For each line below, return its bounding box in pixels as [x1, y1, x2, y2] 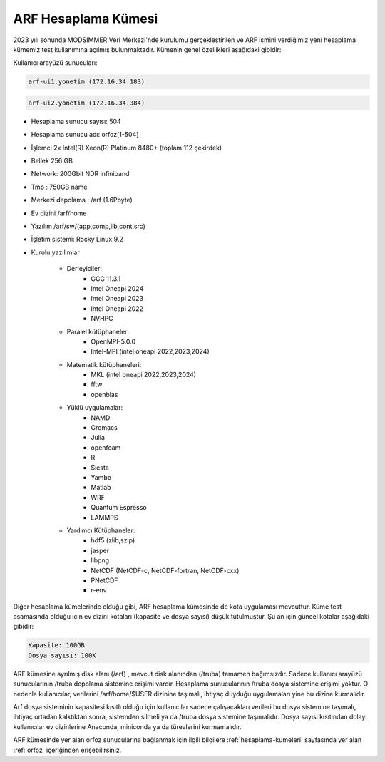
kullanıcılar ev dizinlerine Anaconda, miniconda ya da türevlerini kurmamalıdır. [13, 722, 242, 731]
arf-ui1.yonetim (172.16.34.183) [28, 78, 145, 86]
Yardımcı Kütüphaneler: [66, 526, 135, 535]
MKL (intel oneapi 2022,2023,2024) [91, 371, 196, 379]
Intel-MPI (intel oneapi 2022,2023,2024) [91, 347, 210, 356]
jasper [91, 546, 110, 555]
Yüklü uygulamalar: [66, 403, 123, 412]
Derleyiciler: [66, 264, 103, 273]
